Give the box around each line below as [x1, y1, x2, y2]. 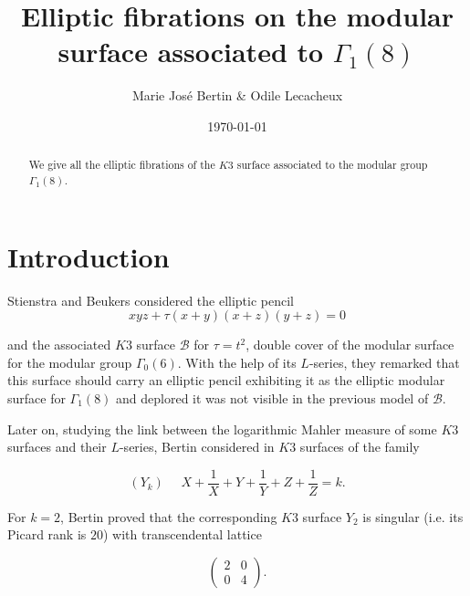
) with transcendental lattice [102, 525, 262, 544]
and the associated [7, 335, 111, 354]
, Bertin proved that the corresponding [60, 507, 277, 526]
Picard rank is [7, 525, 87, 544]
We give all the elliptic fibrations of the [28, 157, 215, 173]
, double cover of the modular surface [245, 335, 454, 354]
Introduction [7, 237, 170, 275]
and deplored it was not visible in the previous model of [116, 388, 429, 407]
